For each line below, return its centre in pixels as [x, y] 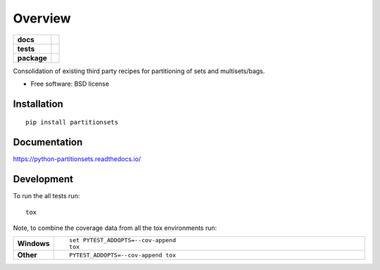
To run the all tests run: [46, 196]
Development [43, 179]
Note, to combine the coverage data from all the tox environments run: [115, 228]
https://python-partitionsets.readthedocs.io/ [77, 159]
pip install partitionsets [72, 122]
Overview [42, 18]
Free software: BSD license [70, 84]
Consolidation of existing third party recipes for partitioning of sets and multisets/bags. [139, 71]
